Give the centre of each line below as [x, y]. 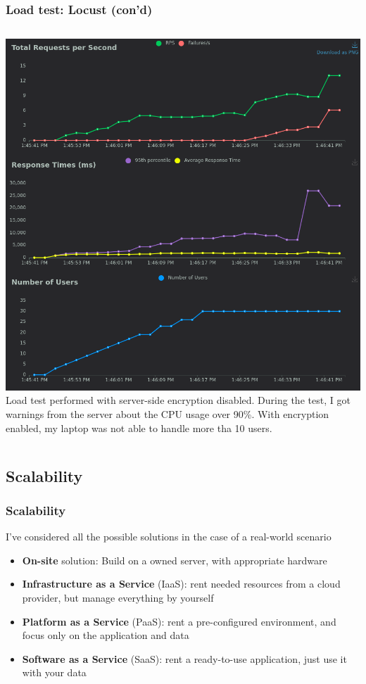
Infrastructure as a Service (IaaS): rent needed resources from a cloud [181, 584]
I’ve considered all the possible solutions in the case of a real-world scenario [169, 537]
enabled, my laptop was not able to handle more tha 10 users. [139, 427]
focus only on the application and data [106, 635]
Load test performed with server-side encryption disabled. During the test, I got [178, 400]
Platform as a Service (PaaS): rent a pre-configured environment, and [179, 621]
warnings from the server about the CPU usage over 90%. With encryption [168, 413]
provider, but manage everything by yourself [118, 597]
